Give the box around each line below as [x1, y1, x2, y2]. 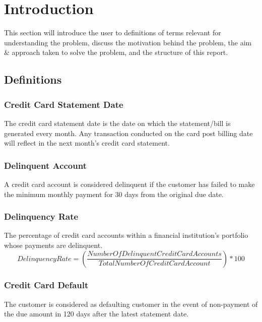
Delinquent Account [4, 159, 87, 171]
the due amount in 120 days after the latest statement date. [4, 308, 189, 319]
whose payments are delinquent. [4, 239, 103, 250]
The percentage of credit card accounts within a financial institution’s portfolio [4, 230, 248, 240]
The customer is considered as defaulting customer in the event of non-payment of [4, 298, 258, 309]
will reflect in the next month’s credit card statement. [4, 138, 170, 148]
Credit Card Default [4, 279, 89, 291]
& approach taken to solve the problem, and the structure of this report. [4, 47, 228, 57]
